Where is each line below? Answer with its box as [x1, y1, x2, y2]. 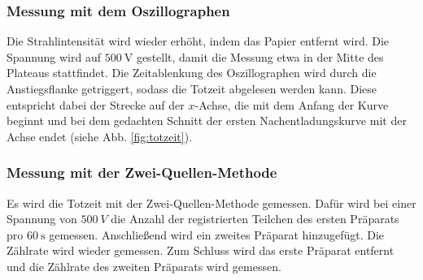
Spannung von [7, 210, 77, 227]
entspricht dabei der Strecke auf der [7, 96, 185, 113]
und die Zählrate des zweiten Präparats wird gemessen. [7, 257, 281, 274]
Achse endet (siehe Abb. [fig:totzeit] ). [7, 127, 193, 144]
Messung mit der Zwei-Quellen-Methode [7, 162, 277, 183]
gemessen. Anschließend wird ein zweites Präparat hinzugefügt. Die [49, 226, 385, 243]
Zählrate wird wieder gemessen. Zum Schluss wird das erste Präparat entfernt [7, 242, 395, 259]
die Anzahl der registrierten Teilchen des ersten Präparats [111, 210, 399, 227]
